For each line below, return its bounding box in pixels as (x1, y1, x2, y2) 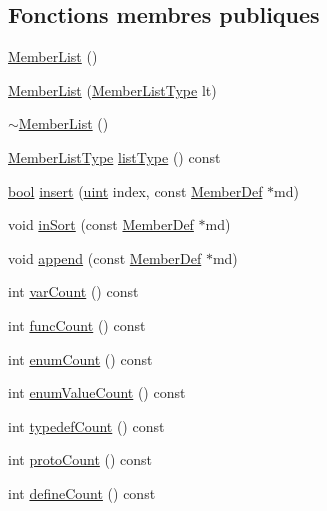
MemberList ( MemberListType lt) (8, 79, 217, 100)
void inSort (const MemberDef (8, 214, 194, 235)
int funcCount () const (8, 314, 146, 335)
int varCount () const (8, 281, 139, 302)
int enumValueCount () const (8, 382, 186, 403)
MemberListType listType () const (8, 146, 221, 167)
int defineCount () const (8, 482, 156, 503)
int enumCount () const (8, 348, 153, 369)
